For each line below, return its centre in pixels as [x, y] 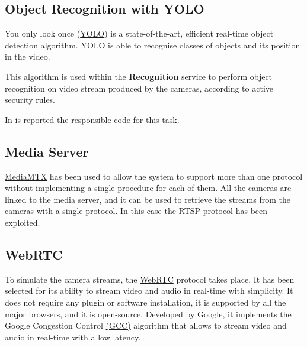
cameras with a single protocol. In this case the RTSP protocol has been [136, 211]
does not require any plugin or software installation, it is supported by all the [145, 302]
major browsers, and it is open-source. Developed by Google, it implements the [148, 314]
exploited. [23, 222]
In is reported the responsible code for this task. [92, 119]
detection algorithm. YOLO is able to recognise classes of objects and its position [153, 45]
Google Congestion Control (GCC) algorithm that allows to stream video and [146, 325]
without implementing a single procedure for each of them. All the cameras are [148, 188]
